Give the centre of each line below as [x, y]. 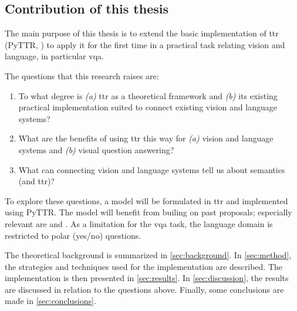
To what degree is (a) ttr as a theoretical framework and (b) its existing [148, 95]
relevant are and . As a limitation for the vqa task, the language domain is [139, 223]
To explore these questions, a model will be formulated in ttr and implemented [146, 200]
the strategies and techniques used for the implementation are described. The [144, 266]
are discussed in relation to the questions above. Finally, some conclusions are [144, 289]
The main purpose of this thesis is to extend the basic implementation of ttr [142, 33]
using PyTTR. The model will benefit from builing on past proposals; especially [148, 212]
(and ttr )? [36, 181]
